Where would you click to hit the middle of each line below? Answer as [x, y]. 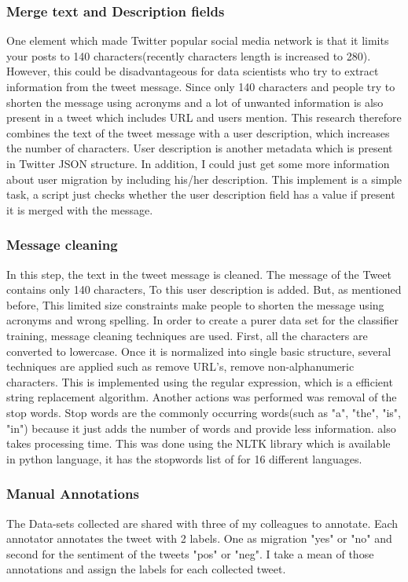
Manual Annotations [73, 494]
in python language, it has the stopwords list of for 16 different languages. [184, 458]
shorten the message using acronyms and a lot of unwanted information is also [195, 102]
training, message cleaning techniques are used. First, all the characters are [187, 335]
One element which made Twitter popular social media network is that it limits [198, 40]
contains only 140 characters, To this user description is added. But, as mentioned [204, 289]
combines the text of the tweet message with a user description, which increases [198, 132]
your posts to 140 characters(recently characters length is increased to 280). [189, 55]
